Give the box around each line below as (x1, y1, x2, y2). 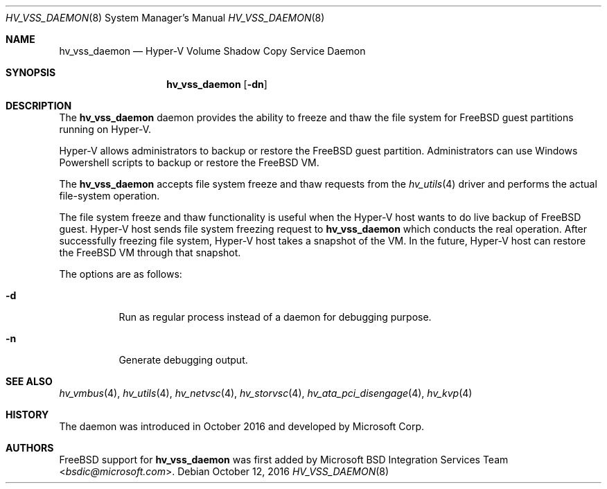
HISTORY (6, 409, 49, 420)
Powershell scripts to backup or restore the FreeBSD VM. (59, 157, 319, 168)
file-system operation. (59, 190, 160, 202)
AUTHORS (6, 442, 54, 454)
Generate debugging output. (118, 354, 248, 366)
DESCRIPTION (6, 100, 72, 112)
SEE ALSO (6, 375, 53, 387)
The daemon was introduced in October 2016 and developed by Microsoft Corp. (59, 420, 425, 432)
